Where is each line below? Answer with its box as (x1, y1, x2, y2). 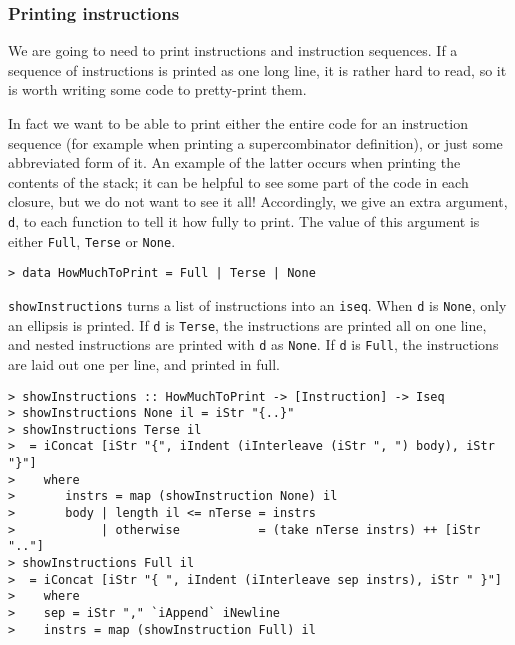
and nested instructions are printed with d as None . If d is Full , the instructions (8, 334, 499, 355)
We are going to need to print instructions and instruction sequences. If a (8, 40, 458, 61)
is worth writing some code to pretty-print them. (8, 79, 307, 100)
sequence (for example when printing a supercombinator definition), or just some (8, 132, 503, 153)
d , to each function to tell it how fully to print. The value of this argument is (8, 210, 480, 231)
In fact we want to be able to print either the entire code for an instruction (8, 113, 468, 133)
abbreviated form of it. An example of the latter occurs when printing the (8, 152, 461, 173)
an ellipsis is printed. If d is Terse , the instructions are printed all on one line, (8, 314, 487, 335)
